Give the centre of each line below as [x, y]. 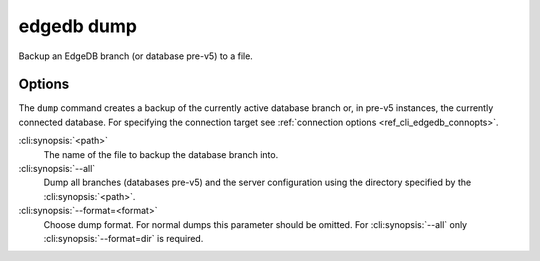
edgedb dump [77, 26]
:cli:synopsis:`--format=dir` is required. [123, 238]
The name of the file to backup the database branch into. [161, 154]
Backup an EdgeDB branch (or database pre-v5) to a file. [136, 56]
